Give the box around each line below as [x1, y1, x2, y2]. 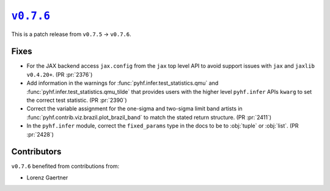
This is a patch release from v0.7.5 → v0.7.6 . [11, 31, 131, 38]
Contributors [11, 146, 62, 157]
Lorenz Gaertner [26, 174, 68, 181]
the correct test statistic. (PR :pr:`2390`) [26, 96, 128, 104]
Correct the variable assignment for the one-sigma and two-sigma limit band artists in [26, 105, 243, 112]
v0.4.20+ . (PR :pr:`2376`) [26, 71, 93, 78]
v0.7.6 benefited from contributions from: [11, 162, 119, 170]
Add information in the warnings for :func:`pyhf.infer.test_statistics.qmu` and [26, 79, 219, 87]
